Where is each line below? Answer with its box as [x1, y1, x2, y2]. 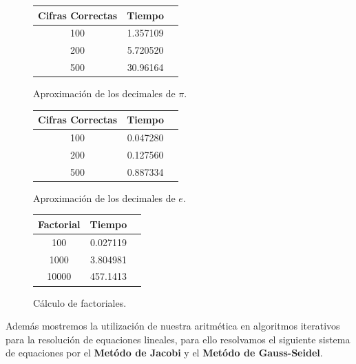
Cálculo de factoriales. [33, 295, 127, 310]
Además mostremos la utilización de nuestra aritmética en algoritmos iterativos [6, 318, 340, 333]
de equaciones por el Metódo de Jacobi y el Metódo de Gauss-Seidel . [6, 345, 323, 360]
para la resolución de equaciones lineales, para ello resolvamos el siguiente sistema [6, 332, 350, 346]
